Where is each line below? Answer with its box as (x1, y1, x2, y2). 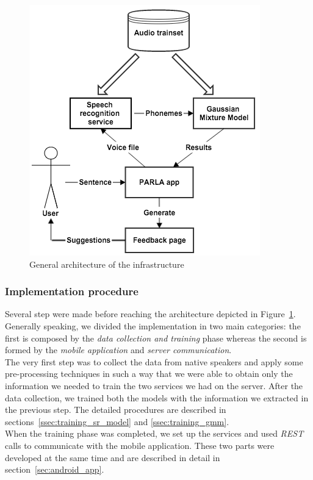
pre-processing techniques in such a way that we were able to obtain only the (5, 367, 293, 380)
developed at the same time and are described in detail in (5, 451, 220, 464)
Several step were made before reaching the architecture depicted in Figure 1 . (5, 307, 296, 320)
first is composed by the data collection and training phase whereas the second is (5, 331, 307, 344)
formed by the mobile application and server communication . (5, 343, 232, 356)
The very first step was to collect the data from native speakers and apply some (5, 355, 303, 368)
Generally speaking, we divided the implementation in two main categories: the (5, 320, 301, 332)
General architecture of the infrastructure (29, 257, 184, 270)
